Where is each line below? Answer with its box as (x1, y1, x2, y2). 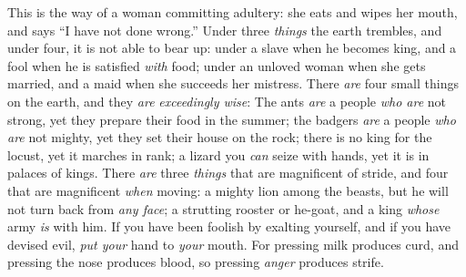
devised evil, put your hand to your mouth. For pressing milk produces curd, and (7, 234, 459, 253)
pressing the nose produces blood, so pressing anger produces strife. (7, 252, 384, 272)
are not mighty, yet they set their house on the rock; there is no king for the (7, 128, 432, 147)
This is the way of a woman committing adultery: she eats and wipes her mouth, (7, 3, 458, 21)
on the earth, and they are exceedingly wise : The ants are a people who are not (7, 91, 447, 110)
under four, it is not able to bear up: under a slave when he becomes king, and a (7, 38, 457, 57)
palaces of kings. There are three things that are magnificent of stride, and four (7, 163, 449, 182)
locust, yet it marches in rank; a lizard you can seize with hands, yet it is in (7, 145, 430, 164)
